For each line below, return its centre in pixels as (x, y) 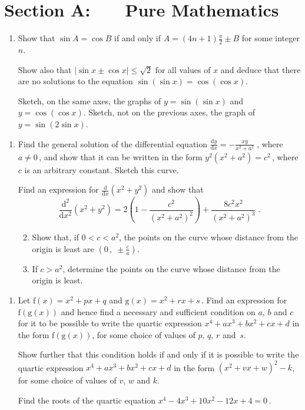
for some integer (271, 38)
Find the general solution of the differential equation (113, 143)
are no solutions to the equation (75, 81)
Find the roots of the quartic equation (87, 400)
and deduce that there (261, 69)
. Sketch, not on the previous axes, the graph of (169, 112)
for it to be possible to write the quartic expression (110, 323)
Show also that (45, 69)
